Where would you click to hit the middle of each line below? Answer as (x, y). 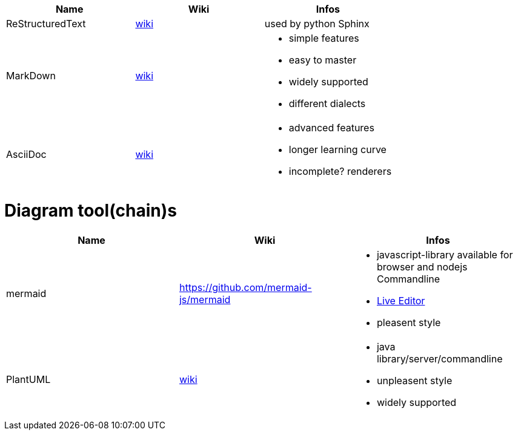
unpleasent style (414, 380)
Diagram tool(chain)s (91, 210)
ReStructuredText (46, 24)
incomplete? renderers (340, 171)
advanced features (331, 128)
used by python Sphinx (317, 24)
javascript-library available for (445, 254)
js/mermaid (205, 299)
